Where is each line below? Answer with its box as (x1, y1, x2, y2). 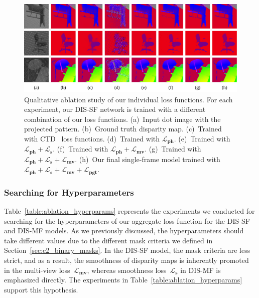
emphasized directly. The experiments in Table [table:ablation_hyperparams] (4, 274, 242, 285)
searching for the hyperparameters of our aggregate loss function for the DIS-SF (4, 215, 250, 226)
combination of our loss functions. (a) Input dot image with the (24, 113, 221, 124)
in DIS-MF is (180, 264, 221, 275)
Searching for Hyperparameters (4, 186, 134, 198)
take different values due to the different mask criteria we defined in (4, 235, 213, 245)
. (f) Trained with (53, 143, 108, 154)
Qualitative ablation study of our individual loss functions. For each (24, 94, 233, 104)
